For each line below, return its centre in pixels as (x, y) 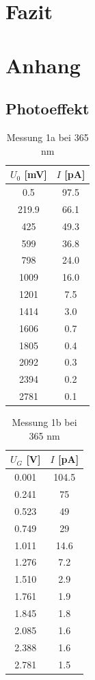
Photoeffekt (47, 109)
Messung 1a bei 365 (47, 137)
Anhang (43, 65)
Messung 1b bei (44, 422)
